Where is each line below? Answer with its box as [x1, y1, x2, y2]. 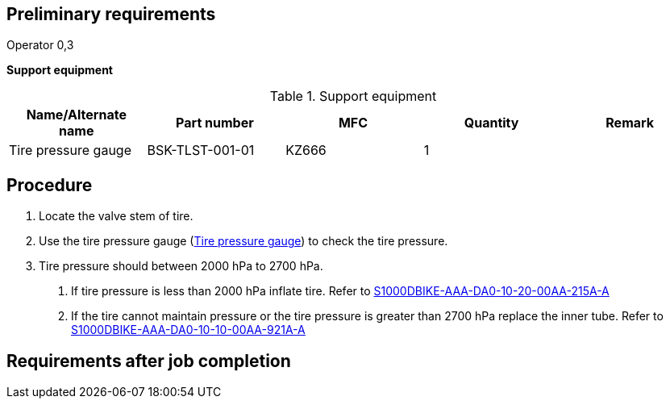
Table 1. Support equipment [269, 88, 437, 105]
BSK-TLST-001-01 [147, 142, 255, 159]
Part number [176, 115, 254, 132]
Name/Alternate [26, 106, 127, 123]
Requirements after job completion [6, 350, 291, 371]
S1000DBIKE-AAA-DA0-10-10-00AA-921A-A [71, 323, 306, 337]
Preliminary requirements [6, 4, 216, 24]
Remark [605, 115, 655, 132]
